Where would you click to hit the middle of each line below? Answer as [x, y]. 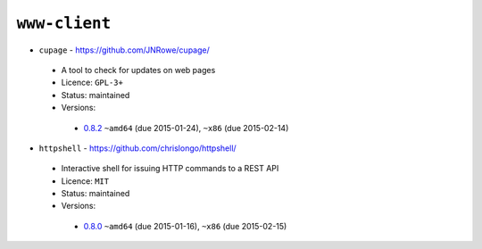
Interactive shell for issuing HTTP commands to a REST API [170, 169]
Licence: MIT [85, 181]
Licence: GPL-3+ [92, 83]
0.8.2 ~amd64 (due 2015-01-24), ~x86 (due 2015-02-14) [186, 128]
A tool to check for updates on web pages [138, 70]
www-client [64, 23]
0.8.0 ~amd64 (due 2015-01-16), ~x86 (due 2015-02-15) [185, 226]
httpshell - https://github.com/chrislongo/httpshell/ [137, 148]
